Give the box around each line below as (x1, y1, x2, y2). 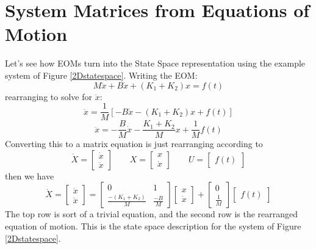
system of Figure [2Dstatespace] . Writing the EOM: (5, 68, 198, 81)
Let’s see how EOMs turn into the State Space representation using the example (5, 57, 306, 70)
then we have (5, 169, 54, 182)
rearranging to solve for (5, 90, 92, 103)
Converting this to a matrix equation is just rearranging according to (5, 137, 263, 150)
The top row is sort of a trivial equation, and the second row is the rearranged (5, 208, 298, 220)
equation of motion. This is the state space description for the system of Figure (5, 220, 301, 232)
